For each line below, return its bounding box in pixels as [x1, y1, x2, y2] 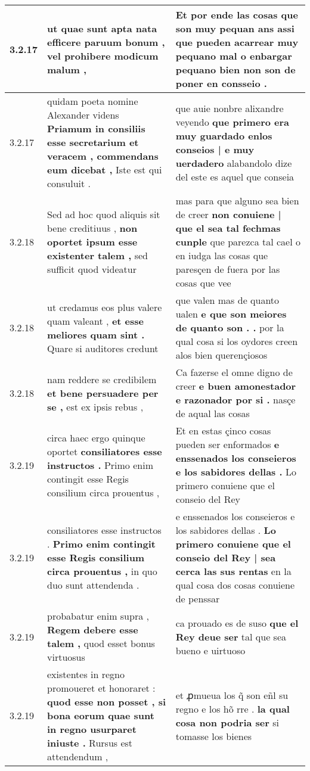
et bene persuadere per [47, 385, 159, 400]
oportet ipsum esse [47, 235, 138, 248]
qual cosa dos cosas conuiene [175, 578, 295, 592]
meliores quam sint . [47, 327, 145, 341]
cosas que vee [175, 276, 231, 290]
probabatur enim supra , [47, 609, 149, 623]
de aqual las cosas [175, 406, 250, 420]
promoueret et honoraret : [47, 681, 156, 695]
